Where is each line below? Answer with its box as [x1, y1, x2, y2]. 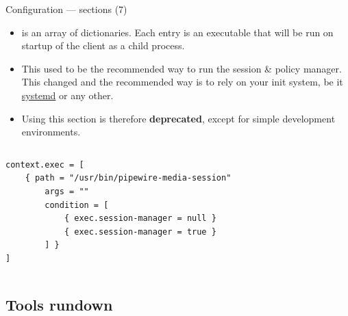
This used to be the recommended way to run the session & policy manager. [21, 61, 342, 75]
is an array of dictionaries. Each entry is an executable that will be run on [21, 25, 334, 39]
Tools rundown [5, 293, 113, 315]
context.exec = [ [5, 159, 84, 170]
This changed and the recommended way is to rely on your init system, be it [21, 75, 343, 89]
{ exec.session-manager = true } [64, 226, 216, 237]
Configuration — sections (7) [5, 2, 127, 16]
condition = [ [45, 200, 109, 210]
